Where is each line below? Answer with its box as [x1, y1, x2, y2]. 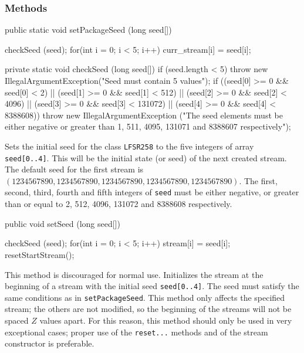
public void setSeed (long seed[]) [5, 217, 120, 229]
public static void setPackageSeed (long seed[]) [5, 23, 172, 36]
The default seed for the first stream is [5, 163, 144, 175]
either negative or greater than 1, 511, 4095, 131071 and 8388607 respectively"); [5, 120, 291, 133]
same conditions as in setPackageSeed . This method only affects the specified [5, 291, 285, 303]
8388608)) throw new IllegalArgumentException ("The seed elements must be [5, 108, 283, 121]
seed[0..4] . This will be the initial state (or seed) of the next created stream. [5, 151, 287, 164]
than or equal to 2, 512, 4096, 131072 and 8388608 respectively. [5, 198, 232, 210]
